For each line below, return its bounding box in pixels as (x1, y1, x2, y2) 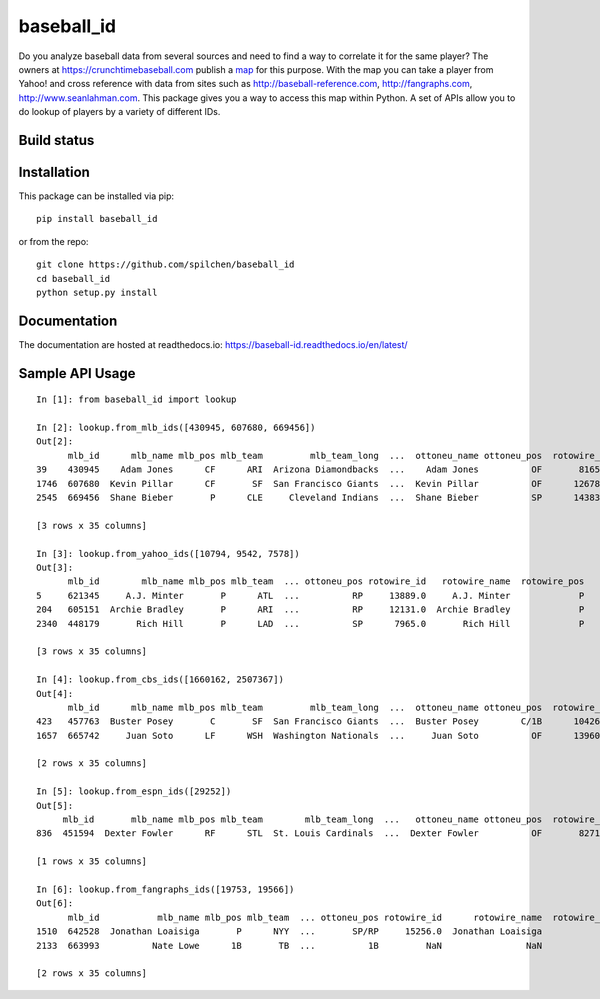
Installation (18, 163, 90, 180)
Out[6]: (36, 898, 74, 909)
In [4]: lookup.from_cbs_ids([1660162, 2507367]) (36, 674, 285, 685)
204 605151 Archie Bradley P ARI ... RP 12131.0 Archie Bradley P (36, 604, 585, 615)
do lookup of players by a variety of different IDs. (18, 106, 221, 118)
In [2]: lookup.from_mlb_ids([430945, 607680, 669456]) (36, 422, 316, 434)
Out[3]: (36, 561, 74, 573)
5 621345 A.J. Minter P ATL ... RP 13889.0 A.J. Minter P (36, 590, 585, 601)
